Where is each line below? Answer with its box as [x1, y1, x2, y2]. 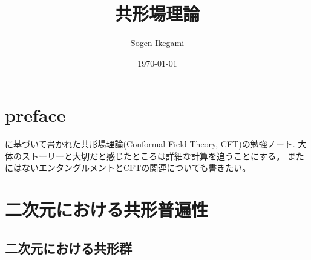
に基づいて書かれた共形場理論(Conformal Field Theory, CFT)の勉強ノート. [5, 138, 295, 150]
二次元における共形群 [5, 238, 132, 257]
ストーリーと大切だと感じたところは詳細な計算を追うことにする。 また [21, 149, 304, 162]
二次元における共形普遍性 [5, 197, 209, 222]
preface [5, 102, 66, 127]
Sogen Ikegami [130, 36, 185, 49]
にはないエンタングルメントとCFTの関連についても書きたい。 [5, 161, 251, 174]
